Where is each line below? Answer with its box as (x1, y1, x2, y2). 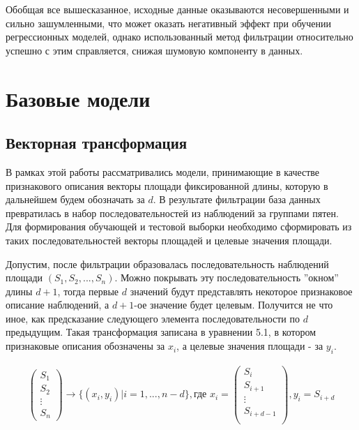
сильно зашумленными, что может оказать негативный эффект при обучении (6, 15, 332, 30)
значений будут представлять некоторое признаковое (130, 283, 353, 298)
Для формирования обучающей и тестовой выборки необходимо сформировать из (6, 219, 352, 234)
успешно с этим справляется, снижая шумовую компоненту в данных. (6, 43, 303, 57)
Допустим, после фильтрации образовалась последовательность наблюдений (6, 256, 329, 271)
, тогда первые (57, 283, 119, 298)
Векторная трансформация (6, 132, 188, 154)
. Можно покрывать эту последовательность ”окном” (114, 270, 339, 285)
